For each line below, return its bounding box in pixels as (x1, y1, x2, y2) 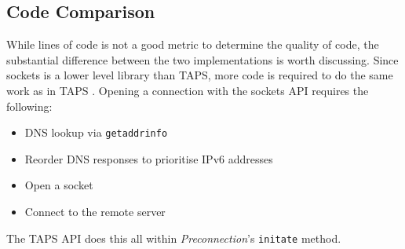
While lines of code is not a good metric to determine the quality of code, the (6, 36, 379, 53)
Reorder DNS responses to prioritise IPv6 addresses (24, 150, 273, 167)
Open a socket (24, 177, 93, 193)
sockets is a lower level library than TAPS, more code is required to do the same (6, 67, 393, 83)
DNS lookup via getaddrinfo (24, 124, 168, 141)
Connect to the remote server (24, 203, 166, 220)
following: (6, 97, 53, 114)
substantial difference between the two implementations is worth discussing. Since (6, 51, 399, 68)
